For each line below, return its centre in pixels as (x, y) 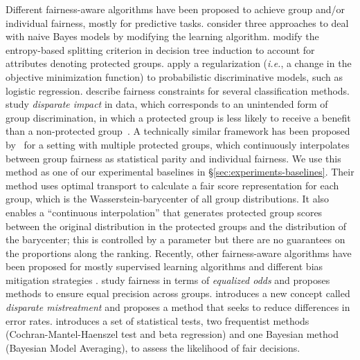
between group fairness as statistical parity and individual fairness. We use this (173, 158)
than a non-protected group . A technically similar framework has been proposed (178, 131)
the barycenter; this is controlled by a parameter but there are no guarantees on (175, 239)
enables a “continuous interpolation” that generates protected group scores (164, 212)
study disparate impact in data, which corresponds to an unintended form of (167, 104)
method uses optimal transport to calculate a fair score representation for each (172, 185)
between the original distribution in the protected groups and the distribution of (176, 226)
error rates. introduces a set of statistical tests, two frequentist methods (157, 320)
